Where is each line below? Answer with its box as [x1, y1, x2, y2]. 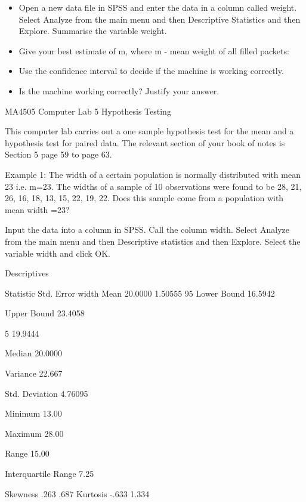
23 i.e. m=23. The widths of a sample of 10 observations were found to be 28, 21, [5, 180, 302, 192]
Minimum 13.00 [5, 407, 62, 420]
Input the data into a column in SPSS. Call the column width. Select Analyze [5, 223, 290, 236]
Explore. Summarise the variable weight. [18, 24, 167, 37]
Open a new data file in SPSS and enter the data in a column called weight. [18, 1, 297, 13]
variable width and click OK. [5, 247, 111, 259]
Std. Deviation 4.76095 [5, 387, 88, 399]
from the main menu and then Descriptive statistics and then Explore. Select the [5, 235, 301, 247]
